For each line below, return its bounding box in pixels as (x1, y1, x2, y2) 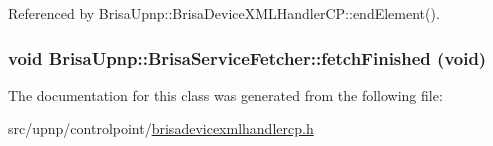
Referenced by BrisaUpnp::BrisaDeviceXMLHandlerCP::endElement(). (8, 3, 440, 23)
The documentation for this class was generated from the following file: (8, 84, 443, 105)
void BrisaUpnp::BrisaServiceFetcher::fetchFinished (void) (8, 45, 487, 70)
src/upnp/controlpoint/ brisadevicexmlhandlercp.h (8, 118, 314, 139)
